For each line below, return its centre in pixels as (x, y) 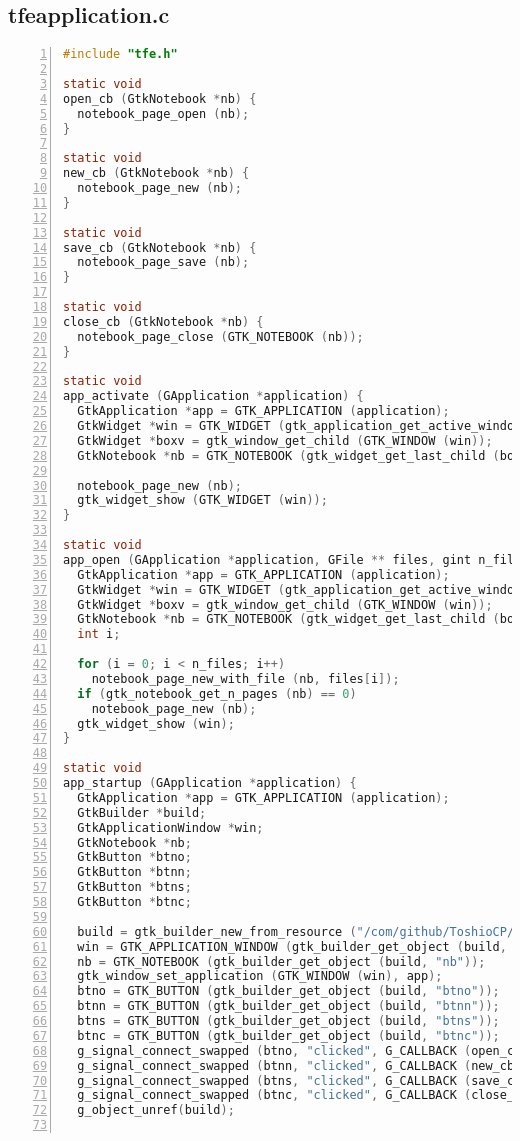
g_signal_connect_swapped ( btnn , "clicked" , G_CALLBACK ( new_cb (296, 1065)
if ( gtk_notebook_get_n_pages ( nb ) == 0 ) (217, 693)
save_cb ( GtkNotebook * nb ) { (160, 247)
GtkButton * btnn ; (134, 872)
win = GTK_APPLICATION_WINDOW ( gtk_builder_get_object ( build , (292, 946)
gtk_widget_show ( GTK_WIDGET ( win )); (202, 500)
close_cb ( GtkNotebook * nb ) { (163, 321)
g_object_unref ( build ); (156, 1110)
